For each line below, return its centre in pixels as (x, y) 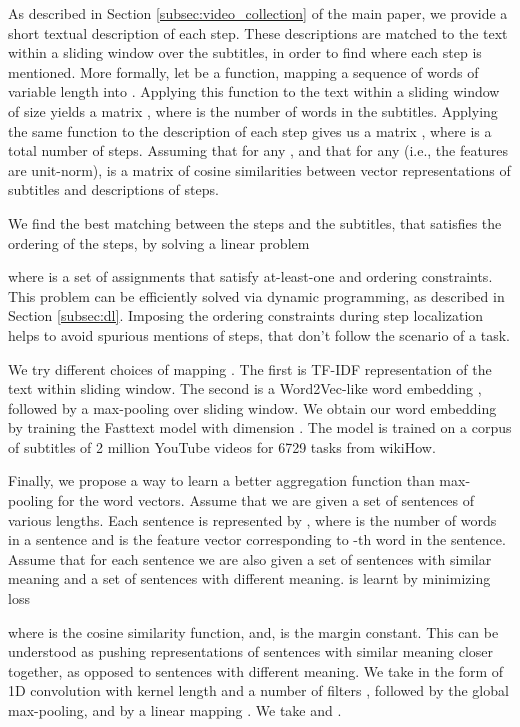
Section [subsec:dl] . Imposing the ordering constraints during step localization (246, 315)
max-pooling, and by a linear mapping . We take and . (175, 710)
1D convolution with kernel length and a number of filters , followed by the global (258, 690)
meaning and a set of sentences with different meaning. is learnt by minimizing (249, 578)
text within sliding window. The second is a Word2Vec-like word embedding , (245, 388)
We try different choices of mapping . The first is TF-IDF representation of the (250, 368)
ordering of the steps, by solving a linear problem (159, 242)
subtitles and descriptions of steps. (113, 189)
